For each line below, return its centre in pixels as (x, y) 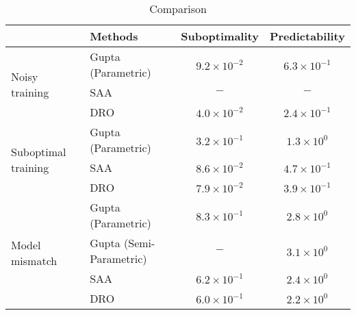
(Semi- (140, 243)
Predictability (307, 36)
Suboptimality (220, 36)
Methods (114, 36)
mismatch (34, 261)
